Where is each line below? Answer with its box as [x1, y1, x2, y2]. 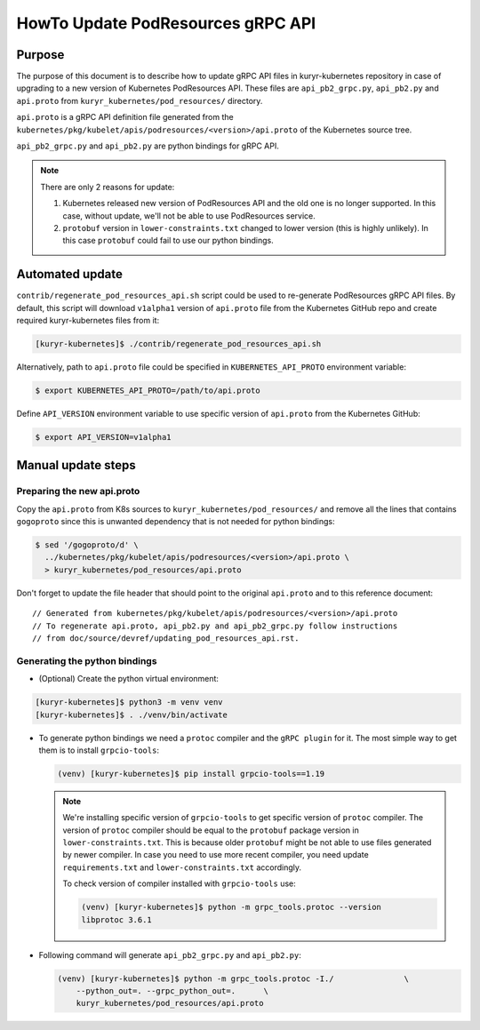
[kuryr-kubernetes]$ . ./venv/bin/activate [35, 709, 228, 720]
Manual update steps [16, 458, 137, 473]
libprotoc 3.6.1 [81, 914, 153, 924]
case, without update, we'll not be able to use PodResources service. [62, 210, 316, 221]
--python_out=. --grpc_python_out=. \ [76, 986, 268, 995]
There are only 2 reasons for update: [40, 181, 175, 192]
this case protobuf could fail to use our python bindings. [62, 236, 275, 246]
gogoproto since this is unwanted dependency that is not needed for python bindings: [16, 516, 335, 527]
